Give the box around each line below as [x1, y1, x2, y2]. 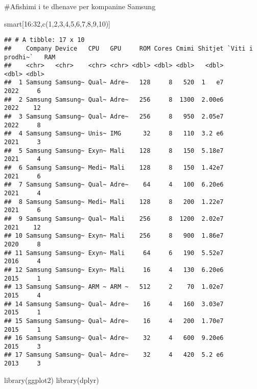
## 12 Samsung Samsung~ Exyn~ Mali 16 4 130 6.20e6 [4, 266, 224, 273]
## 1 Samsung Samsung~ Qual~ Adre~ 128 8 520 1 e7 [4, 79, 224, 86]
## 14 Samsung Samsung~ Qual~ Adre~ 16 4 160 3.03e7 [4, 300, 224, 308]
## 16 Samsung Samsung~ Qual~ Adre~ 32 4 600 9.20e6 [4, 334, 224, 342]
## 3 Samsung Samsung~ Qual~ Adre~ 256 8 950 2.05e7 [4, 113, 224, 121]
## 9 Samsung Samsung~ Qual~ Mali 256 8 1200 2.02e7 [4, 215, 224, 222]
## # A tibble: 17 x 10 [4, 36, 85, 44]
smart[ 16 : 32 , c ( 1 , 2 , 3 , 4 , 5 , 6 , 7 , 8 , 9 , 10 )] [4, 18, 110, 29]
